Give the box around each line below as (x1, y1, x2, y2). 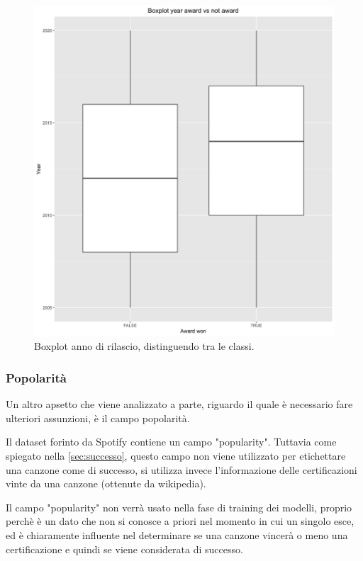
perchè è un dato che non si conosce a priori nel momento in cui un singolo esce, (6, 514, 354, 528)
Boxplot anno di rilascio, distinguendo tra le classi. (34, 339, 255, 353)
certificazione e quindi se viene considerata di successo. (6, 541, 243, 556)
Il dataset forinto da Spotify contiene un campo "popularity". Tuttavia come (6, 434, 337, 449)
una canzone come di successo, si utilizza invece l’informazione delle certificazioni (6, 462, 357, 477)
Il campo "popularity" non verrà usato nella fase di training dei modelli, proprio (6, 499, 352, 514)
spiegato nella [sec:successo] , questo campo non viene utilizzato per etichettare (6, 448, 346, 463)
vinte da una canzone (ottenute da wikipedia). (6, 476, 206, 491)
